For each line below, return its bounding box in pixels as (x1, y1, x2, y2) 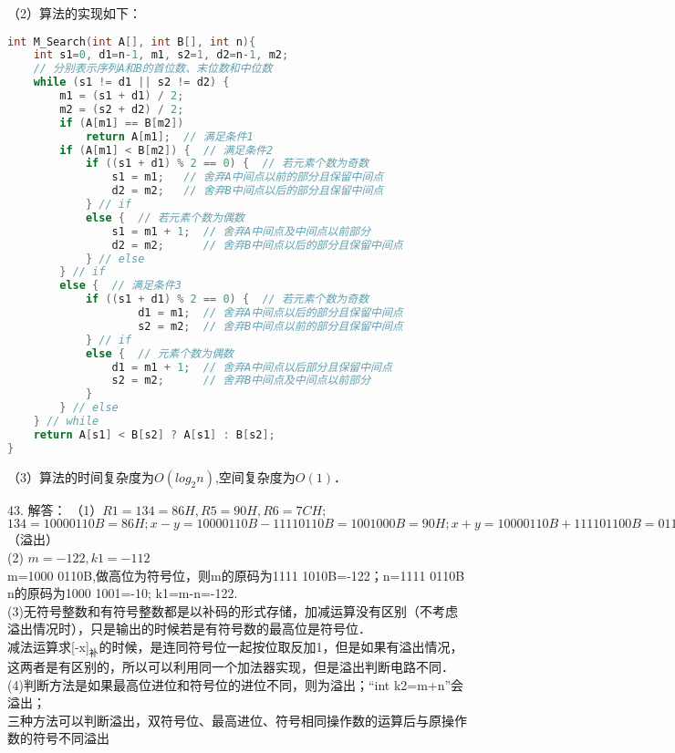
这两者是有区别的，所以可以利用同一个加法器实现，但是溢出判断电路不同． (7, 657, 454, 676)
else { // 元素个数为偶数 (85, 346, 234, 360)
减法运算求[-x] (7, 636, 89, 655)
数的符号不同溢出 (7, 728, 109, 748)
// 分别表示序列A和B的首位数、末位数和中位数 (33, 62, 273, 76)
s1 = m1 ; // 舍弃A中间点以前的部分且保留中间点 (111, 170, 384, 184)
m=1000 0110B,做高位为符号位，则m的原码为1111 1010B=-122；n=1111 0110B (7, 565, 465, 584)
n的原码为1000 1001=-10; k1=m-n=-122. (7, 583, 238, 603)
